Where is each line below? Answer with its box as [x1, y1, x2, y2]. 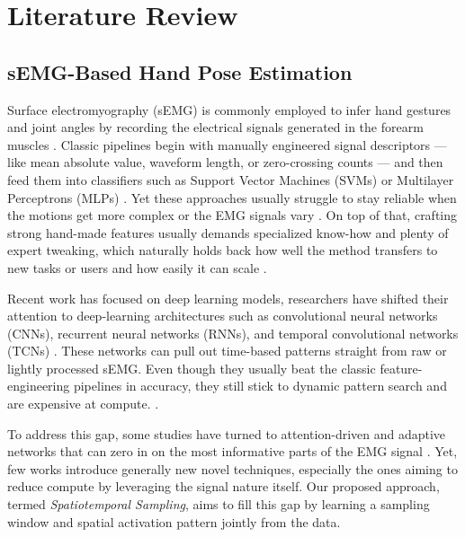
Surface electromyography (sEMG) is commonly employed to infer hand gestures [7, 100, 452, 119]
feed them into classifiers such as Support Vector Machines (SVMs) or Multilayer [7, 170, 454, 189]
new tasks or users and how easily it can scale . [7, 258, 267, 277]
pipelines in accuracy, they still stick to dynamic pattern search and [73, 376, 447, 395]
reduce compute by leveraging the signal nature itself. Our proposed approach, [7, 477, 440, 496]
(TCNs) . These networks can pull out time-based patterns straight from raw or [7, 341, 447, 360]
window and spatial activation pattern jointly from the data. [7, 512, 341, 531]
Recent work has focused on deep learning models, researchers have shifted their [7, 288, 449, 307]
